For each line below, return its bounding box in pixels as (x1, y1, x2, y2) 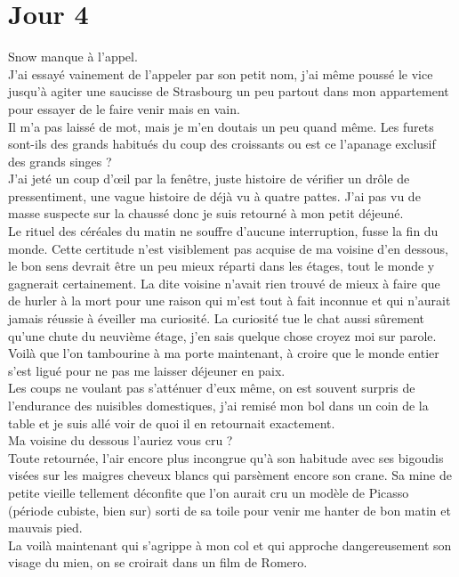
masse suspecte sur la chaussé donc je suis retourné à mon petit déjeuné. (8, 204, 404, 223)
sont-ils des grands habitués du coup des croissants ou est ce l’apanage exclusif (8, 134, 436, 153)
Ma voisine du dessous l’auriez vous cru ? (8, 431, 233, 450)
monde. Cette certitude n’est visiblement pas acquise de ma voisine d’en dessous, (8, 239, 448, 257)
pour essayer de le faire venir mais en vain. (8, 99, 240, 118)
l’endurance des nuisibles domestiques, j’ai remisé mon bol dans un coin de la (8, 396, 429, 414)
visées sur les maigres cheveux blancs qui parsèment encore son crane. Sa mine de (8, 466, 452, 484)
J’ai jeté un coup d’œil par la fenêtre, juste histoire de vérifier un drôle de (8, 169, 410, 188)
